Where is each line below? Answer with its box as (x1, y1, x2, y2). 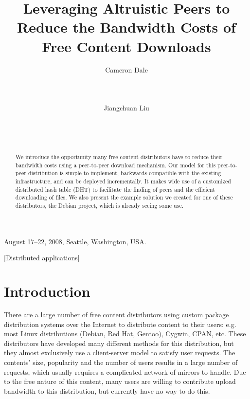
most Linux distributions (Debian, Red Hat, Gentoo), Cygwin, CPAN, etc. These (4, 328, 246, 339)
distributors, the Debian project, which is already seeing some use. (15, 201, 183, 209)
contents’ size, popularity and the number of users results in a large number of (4, 357, 238, 367)
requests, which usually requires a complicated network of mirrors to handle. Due (4, 366, 246, 377)
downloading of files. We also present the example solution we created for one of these (15, 193, 233, 201)
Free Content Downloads (42, 36, 211, 56)
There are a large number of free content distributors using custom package (4, 309, 229, 319)
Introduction (4, 281, 90, 301)
